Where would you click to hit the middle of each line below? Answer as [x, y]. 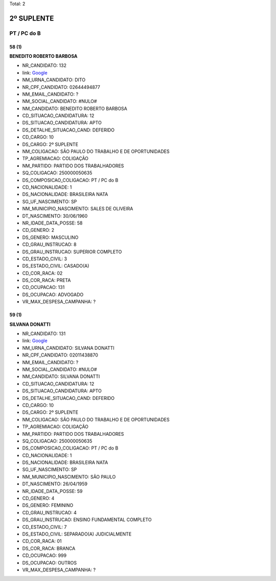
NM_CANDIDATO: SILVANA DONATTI [61, 376]
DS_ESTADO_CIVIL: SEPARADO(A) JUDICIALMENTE [77, 534]
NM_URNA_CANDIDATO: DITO [54, 80]
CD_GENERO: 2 [38, 230]
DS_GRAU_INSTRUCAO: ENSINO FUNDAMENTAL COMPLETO [87, 520]
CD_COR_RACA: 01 [42, 541]
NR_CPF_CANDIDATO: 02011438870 [60, 355]
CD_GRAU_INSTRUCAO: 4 [49, 512]
